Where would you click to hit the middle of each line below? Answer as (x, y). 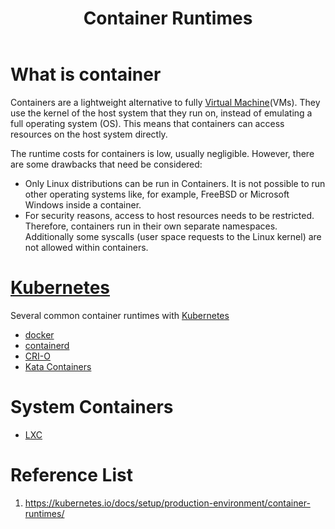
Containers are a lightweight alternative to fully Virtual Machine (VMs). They (165, 102)
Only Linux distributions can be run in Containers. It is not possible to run (175, 183)
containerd (47, 345)
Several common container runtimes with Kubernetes (120, 315)
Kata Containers (58, 366)
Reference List (71, 475)
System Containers (92, 407)
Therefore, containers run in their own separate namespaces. (151, 226)
